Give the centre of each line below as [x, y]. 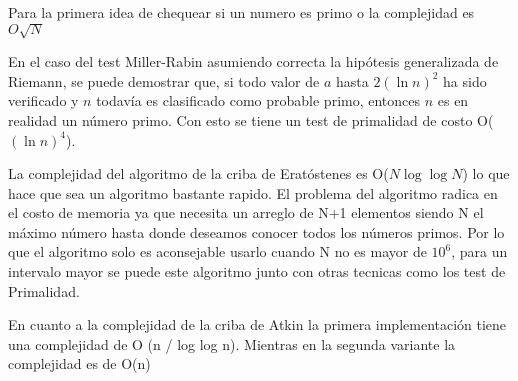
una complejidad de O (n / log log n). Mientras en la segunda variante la [232, 343]
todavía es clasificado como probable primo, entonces [258, 100]
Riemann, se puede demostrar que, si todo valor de [164, 80]
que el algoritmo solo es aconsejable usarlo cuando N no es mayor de [217, 251]
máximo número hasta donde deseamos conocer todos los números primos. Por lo [256, 231]
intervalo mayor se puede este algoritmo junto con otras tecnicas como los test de [257, 271]
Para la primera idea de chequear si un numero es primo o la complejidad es [241, 12]
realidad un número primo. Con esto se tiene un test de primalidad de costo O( [251, 119]
